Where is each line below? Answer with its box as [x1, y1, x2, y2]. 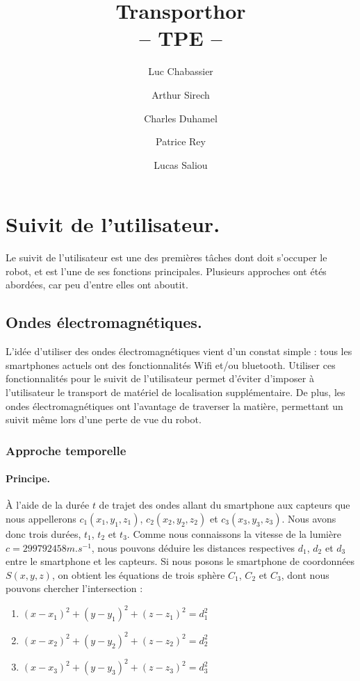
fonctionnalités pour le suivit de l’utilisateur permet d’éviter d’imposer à [6, 371, 314, 386]
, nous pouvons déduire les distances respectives [91, 540, 295, 555]
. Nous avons [281, 511, 336, 525]
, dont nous [281, 567, 329, 582]
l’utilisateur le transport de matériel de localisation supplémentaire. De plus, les [6, 384, 345, 399]
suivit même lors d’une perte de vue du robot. [6, 412, 202, 427]
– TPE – [139, 24, 222, 52]
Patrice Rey [156, 134, 206, 149]
